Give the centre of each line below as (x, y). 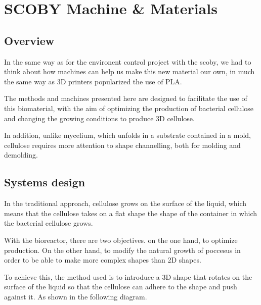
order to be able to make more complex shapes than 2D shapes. (103, 260)
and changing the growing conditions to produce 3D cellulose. (99, 118)
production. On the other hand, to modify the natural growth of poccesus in (122, 250)
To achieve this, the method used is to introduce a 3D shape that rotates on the (128, 276)
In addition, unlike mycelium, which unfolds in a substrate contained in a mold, (127, 135)
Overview (29, 40)
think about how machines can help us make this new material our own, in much (129, 71)
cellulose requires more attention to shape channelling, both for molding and (122, 145)
